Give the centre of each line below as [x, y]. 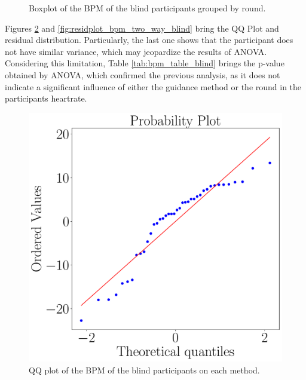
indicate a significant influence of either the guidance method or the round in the [153, 86]
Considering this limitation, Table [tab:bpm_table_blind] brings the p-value [145, 63]
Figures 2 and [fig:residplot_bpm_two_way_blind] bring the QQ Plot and [142, 28]
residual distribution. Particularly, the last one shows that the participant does [149, 40]
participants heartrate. [46, 98]
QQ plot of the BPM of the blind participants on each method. [144, 370]
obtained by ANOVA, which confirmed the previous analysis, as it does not [143, 74]
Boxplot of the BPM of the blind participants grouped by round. [147, 8]
